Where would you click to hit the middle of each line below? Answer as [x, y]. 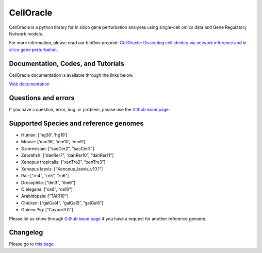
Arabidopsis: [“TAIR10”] [44, 196]
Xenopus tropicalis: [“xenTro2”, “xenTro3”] [63, 162]
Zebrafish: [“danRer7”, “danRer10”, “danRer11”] [67, 155]
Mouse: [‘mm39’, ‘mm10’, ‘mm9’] [53, 142]
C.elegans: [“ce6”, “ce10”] [47, 189]
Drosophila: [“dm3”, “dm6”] [48, 183]
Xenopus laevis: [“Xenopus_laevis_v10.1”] [62, 169]
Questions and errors [42, 98]
